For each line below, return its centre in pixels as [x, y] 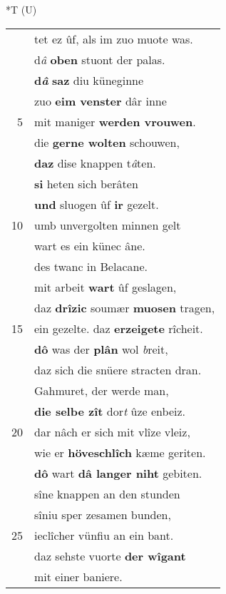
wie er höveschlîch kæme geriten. [120, 452]
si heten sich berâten [86, 183]
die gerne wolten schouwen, [107, 142]
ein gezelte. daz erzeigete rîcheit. [119, 328]
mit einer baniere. [78, 576]
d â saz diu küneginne [89, 80]
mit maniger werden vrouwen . [115, 121]
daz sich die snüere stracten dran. [118, 369]
